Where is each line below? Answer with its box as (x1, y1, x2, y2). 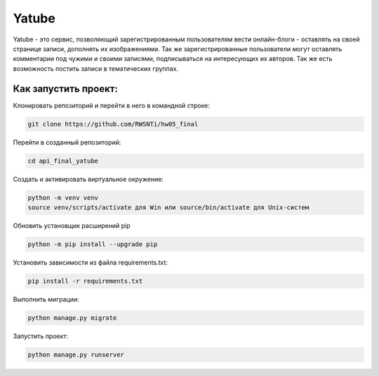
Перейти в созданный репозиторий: (13, 137, 121, 147)
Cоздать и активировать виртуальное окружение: (13, 175, 164, 183)
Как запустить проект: (13, 83, 119, 95)
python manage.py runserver (27, 351, 124, 358)
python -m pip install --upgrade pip (27, 240, 158, 248)
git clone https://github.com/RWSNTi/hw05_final (27, 120, 199, 128)
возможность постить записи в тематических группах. (13, 64, 179, 73)
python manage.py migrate (27, 314, 117, 322)
